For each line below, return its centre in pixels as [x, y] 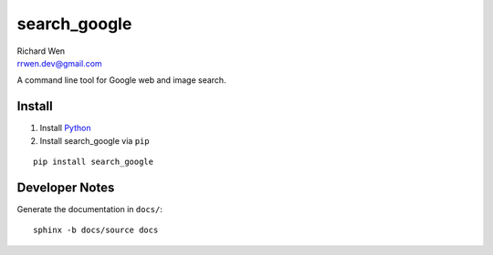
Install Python [65, 128]
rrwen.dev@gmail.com [59, 63]
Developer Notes [66, 187]
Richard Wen [41, 51]
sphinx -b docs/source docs [96, 230]
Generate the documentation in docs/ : [90, 209]
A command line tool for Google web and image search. [122, 80]
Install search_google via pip [94, 140]
